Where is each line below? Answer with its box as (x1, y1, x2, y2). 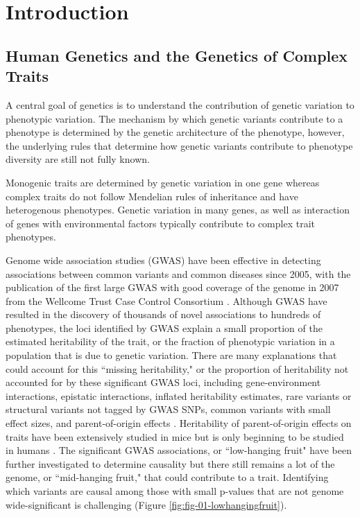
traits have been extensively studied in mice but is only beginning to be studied (6, 429, 344, 444)
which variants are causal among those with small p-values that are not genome (6, 484, 344, 498)
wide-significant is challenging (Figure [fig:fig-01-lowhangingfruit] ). (6, 497, 287, 511)
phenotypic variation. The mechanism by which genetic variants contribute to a (6, 111, 343, 125)
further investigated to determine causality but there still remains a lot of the (6, 456, 335, 471)
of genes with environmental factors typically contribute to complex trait (6, 216, 315, 230)
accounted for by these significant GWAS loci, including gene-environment (6, 375, 321, 389)
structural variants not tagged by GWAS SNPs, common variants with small (6, 402, 331, 417)
